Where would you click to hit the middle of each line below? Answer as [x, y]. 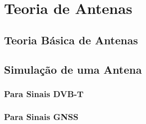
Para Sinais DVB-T [44, 93]
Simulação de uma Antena [73, 69]
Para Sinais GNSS [41, 116]
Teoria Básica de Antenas [71, 40]
